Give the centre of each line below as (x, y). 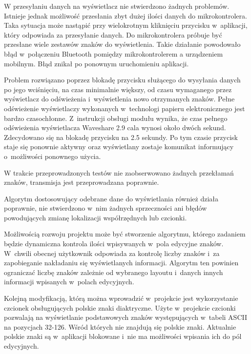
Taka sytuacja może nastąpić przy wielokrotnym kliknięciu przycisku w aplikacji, (126, 25)
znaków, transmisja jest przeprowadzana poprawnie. (82, 182)
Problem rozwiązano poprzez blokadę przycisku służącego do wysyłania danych (122, 80)
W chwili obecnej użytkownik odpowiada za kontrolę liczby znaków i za (112, 253)
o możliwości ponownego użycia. (52, 156)
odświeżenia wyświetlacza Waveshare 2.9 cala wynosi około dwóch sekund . (115, 128)
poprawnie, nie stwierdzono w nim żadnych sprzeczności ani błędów (105, 208)
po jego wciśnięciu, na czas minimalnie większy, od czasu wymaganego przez (118, 89)
